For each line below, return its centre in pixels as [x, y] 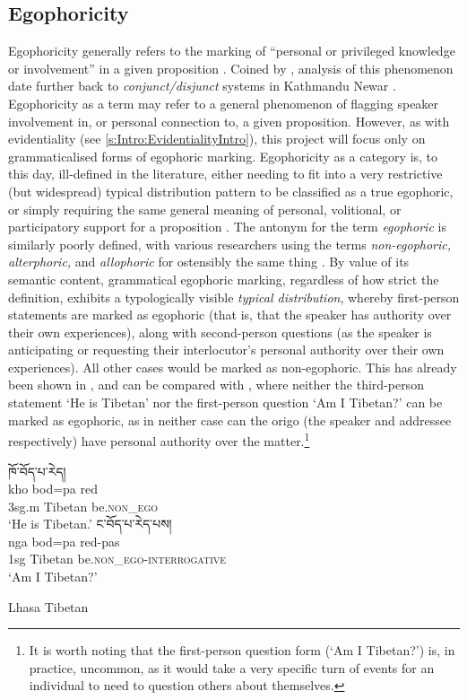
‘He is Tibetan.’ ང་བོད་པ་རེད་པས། [90, 524]
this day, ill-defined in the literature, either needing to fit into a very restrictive [225, 174]
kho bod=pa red [53, 489]
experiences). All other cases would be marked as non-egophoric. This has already [233, 367]
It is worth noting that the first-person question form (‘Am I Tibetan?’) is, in [242, 650]
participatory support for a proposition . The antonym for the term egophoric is [227, 227]
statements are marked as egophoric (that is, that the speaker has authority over [230, 315]
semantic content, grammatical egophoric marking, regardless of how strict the [224, 279]
